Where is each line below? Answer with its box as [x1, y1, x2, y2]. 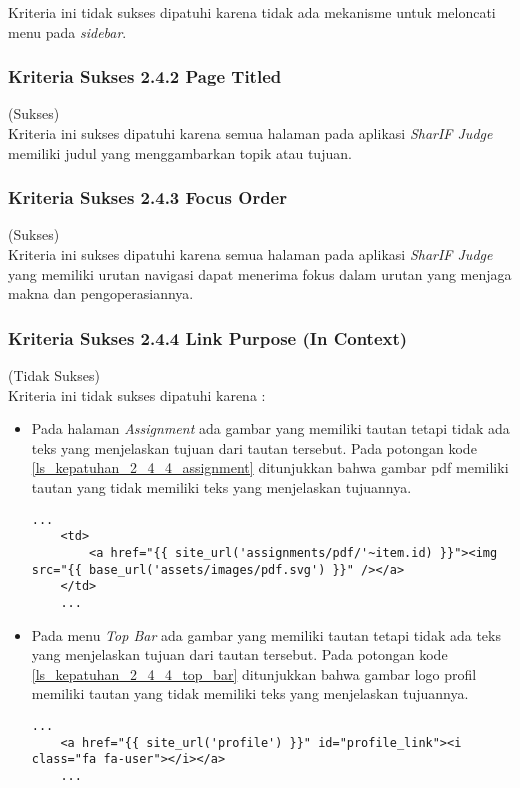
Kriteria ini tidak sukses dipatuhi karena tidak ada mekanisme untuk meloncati [8, 2, 496, 22]
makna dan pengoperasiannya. [8, 283, 194, 304]
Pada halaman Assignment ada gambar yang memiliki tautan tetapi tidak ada [31, 418, 510, 439]
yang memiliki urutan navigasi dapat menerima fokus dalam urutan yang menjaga [8, 263, 512, 284]
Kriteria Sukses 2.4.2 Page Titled [8, 64, 282, 89]
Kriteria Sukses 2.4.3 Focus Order [8, 185, 287, 210]
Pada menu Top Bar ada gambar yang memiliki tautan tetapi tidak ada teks [31, 624, 501, 645]
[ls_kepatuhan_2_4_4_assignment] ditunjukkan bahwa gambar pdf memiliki [31, 457, 509, 478]
